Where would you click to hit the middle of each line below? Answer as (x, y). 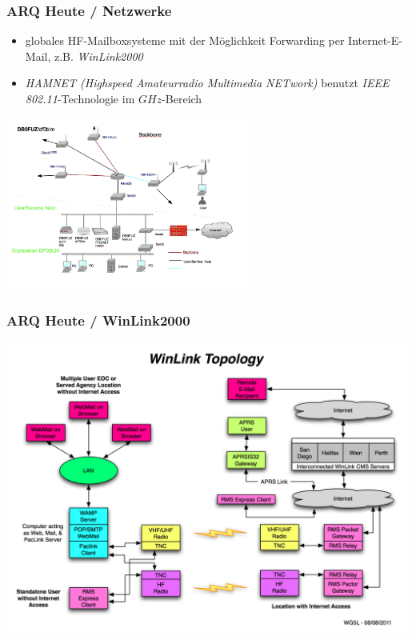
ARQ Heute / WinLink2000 (98, 320)
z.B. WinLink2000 (98, 56)
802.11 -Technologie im (80, 98)
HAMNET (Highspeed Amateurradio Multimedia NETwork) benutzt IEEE (207, 83)
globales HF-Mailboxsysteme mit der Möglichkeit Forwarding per (185, 40)
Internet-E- (375, 40)
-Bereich (182, 98)
